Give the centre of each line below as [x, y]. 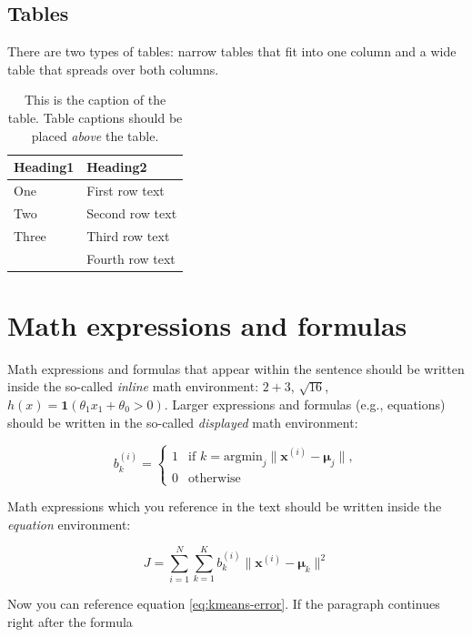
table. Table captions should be [95, 117]
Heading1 [44, 167]
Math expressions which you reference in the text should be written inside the [225, 506]
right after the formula [70, 621]
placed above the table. [95, 135]
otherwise [215, 478]
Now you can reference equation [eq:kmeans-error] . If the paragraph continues [224, 604]
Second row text [132, 212]
